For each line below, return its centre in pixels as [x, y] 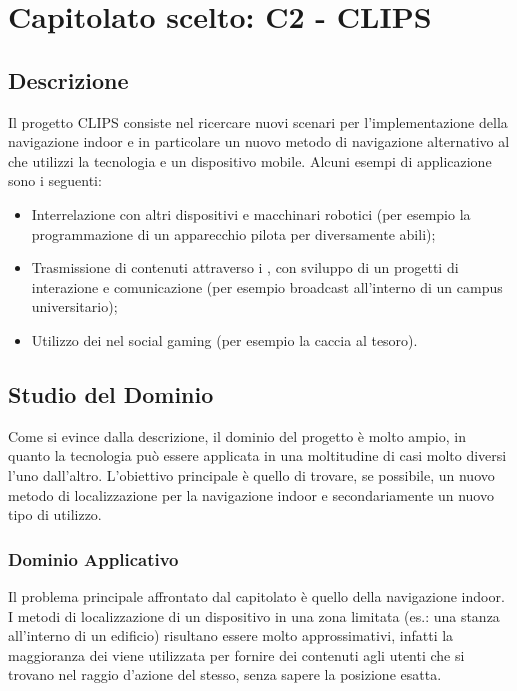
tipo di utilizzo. [55, 514]
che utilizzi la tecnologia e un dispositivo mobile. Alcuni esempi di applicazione [250, 160]
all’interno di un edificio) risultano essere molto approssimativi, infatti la [231, 635]
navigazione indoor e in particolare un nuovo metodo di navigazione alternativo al [259, 141]
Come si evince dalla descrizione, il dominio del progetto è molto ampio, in [237, 435]
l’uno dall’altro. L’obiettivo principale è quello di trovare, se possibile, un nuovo [251, 474]
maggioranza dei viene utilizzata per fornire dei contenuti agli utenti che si [236, 654]
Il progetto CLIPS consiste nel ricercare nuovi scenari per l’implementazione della [258, 121]
